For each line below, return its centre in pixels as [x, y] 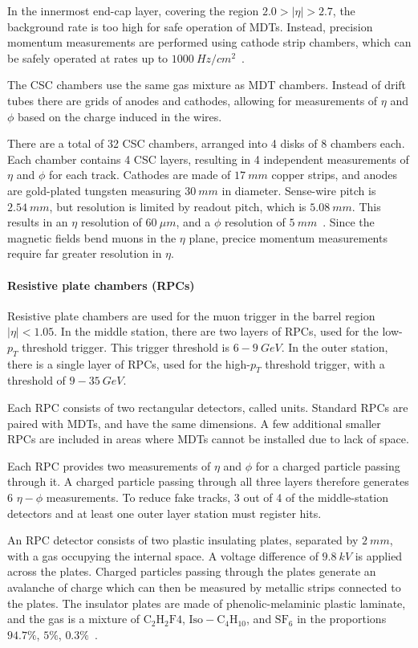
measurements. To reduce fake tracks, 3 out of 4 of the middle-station [217, 497]
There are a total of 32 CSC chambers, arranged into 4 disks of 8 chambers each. [206, 143]
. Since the [349, 222]
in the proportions [342, 619]
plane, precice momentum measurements [288, 237]
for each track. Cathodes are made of [140, 175]
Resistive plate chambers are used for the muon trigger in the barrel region [191, 315]
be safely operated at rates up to [88, 57]
